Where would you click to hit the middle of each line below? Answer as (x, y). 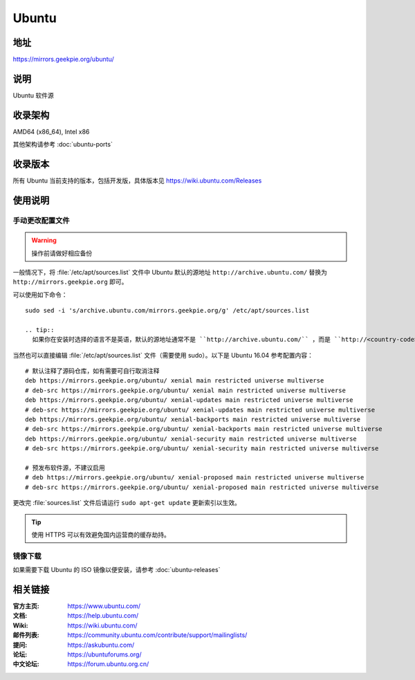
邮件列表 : (26, 635)
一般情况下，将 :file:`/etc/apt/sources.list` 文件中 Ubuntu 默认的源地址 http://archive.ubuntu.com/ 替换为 (170, 272)
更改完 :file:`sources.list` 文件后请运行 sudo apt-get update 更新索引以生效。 (127, 503)
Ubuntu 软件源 (34, 95)
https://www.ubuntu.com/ (104, 606)
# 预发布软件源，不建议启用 (65, 468)
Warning (44, 240)
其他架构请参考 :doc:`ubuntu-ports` (63, 145)
